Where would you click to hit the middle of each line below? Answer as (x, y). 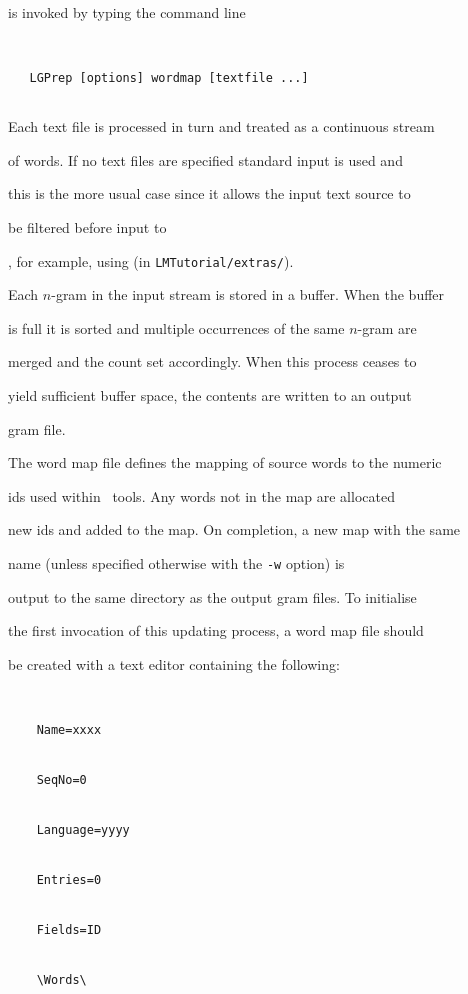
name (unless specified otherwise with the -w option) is (176, 563)
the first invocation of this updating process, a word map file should (216, 630)
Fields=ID (69, 929)
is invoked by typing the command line (127, 12)
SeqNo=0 (61, 779)
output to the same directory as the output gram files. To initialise (212, 596)
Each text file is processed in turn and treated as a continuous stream (221, 126)
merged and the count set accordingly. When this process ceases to (212, 361)
